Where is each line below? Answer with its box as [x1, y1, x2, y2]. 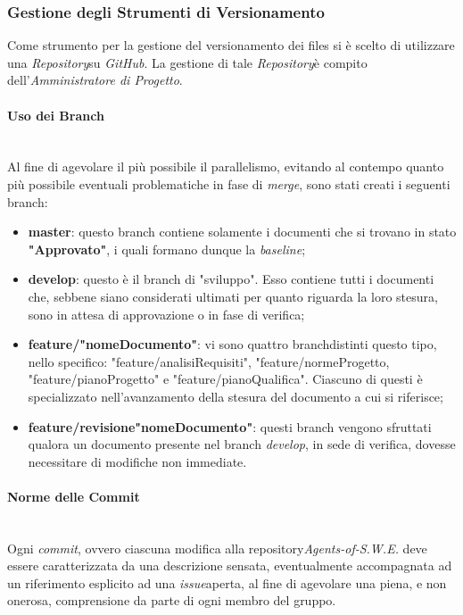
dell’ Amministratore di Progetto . [7, 71, 183, 89]
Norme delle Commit [7, 486, 140, 505]
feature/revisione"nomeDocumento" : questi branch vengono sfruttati [28, 417, 432, 436]
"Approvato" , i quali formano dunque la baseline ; [28, 239, 306, 258]
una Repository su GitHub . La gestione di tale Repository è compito [7, 53, 368, 71]
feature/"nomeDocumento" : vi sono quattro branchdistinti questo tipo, [28, 335, 437, 353]
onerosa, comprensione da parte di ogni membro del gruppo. [7, 591, 336, 610]
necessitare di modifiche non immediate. [28, 452, 247, 470]
